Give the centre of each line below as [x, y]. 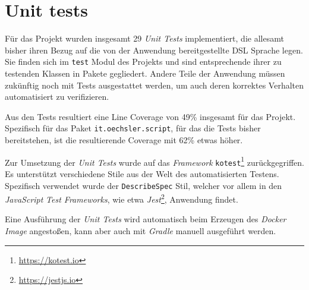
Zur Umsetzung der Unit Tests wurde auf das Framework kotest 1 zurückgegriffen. [154, 161]
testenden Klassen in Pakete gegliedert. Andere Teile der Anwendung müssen [145, 73]
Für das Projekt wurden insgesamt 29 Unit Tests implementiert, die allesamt [144, 38]
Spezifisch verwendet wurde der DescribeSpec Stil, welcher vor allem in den [144, 185]
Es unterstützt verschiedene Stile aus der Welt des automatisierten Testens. [142, 173]
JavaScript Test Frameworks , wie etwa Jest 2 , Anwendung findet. [122, 198]
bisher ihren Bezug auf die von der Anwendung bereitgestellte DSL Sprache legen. [154, 50]
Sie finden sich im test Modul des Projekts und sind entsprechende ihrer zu [143, 62]
